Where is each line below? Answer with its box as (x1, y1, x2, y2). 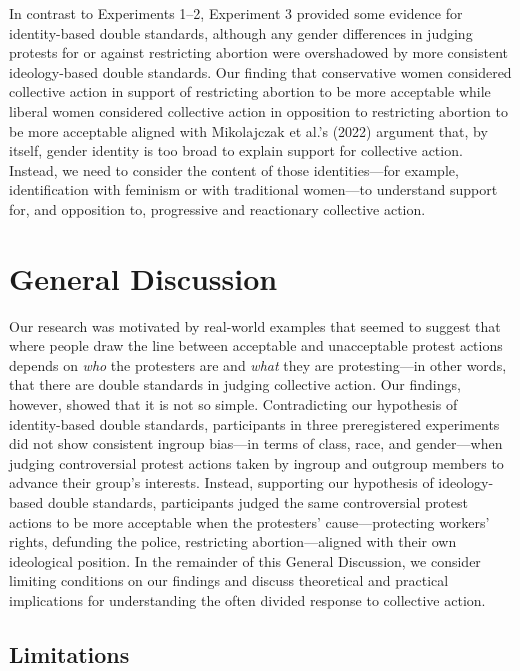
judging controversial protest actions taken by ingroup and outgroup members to (9, 452, 504, 473)
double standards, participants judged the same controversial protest (47, 492, 468, 512)
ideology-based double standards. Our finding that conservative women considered (9, 61, 512, 82)
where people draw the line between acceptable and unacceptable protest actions (9, 335, 503, 356)
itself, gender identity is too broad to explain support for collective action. (9, 140, 463, 161)
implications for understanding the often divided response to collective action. (9, 589, 486, 610)
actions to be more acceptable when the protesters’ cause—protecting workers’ (9, 511, 490, 532)
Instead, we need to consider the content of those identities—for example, (9, 159, 459, 180)
